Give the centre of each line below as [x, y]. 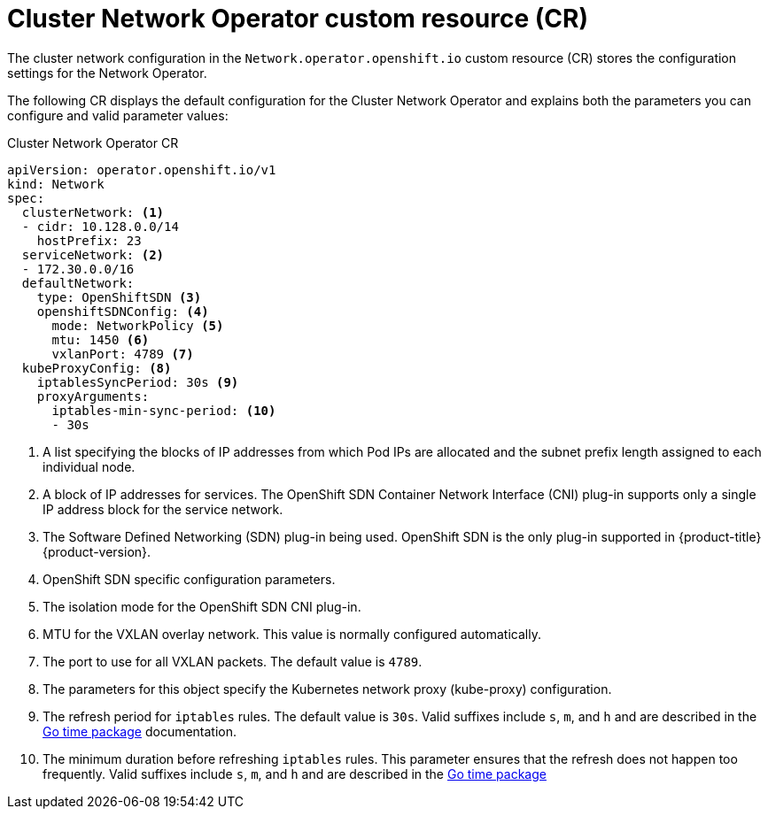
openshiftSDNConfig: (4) [123, 311]
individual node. [89, 466]
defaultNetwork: [78, 283]
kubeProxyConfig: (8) [97, 368]
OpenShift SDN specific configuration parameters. [189, 579]
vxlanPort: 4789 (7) [123, 354]
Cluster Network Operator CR [93, 142]
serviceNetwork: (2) [93, 254]
